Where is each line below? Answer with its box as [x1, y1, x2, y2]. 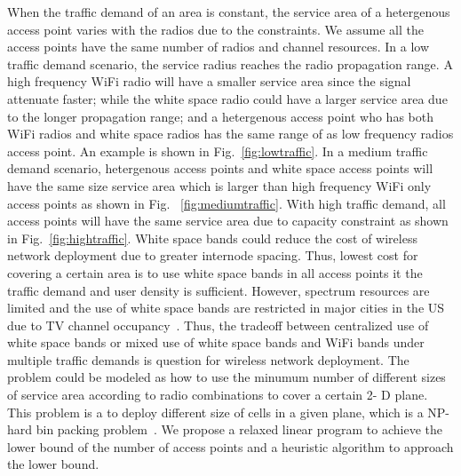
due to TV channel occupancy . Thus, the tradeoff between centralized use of [7, 315, 429, 334]
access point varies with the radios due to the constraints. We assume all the [7, 20, 424, 38]
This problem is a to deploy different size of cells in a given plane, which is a [7, 402, 424, 421]
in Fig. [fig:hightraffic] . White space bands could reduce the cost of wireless [7, 228, 417, 247]
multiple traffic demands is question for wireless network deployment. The [7, 350, 409, 369]
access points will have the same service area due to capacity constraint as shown [7, 211, 449, 230]
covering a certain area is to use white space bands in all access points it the [7, 263, 423, 282]
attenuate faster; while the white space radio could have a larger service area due [7, 89, 448, 107]
